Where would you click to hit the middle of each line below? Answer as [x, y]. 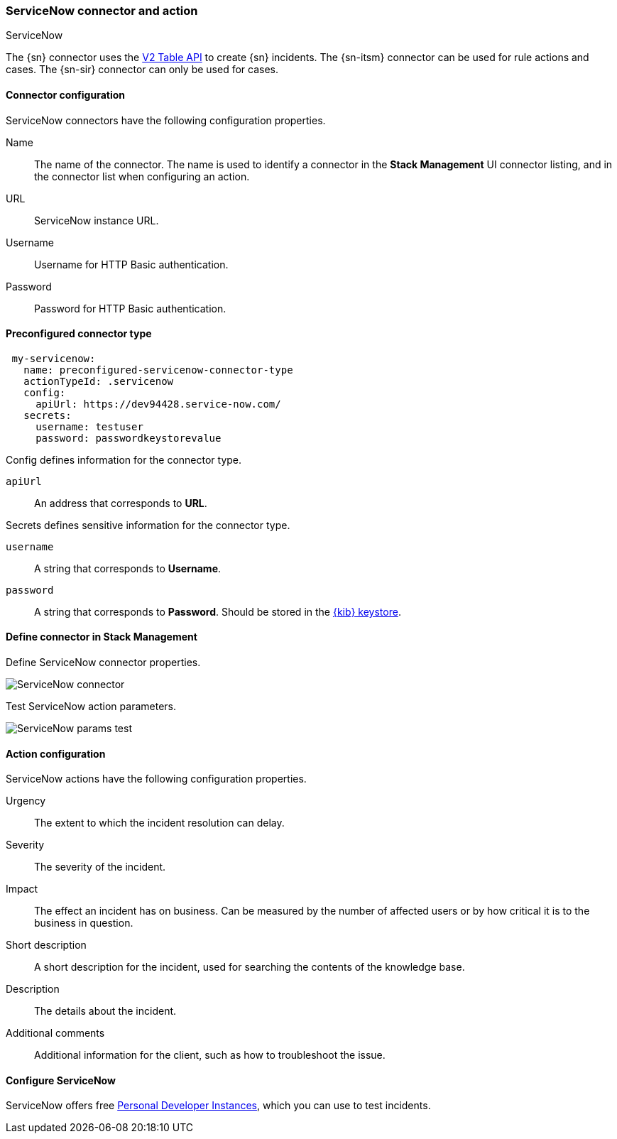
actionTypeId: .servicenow [99, 381]
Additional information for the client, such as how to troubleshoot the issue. [210, 1055]
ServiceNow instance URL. [97, 220]
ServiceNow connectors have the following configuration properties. [166, 120]
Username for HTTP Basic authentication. [131, 264]
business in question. [84, 923]
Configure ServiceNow [61, 1080]
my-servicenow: [54, 358]
